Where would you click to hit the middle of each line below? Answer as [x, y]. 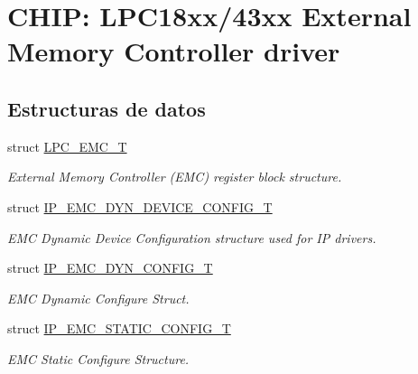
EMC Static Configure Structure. [98, 358]
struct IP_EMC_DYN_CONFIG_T [110, 268]
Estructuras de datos [107, 108]
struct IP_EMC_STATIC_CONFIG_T [119, 328]
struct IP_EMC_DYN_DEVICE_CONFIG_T [140, 206]
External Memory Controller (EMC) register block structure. [175, 177]
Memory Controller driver [174, 51]
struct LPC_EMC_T [67, 146]
